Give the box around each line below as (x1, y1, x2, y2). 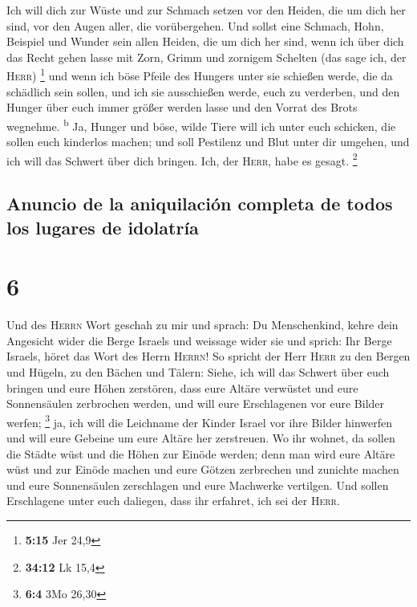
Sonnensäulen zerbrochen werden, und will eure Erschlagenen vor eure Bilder (6, 395, 385, 412)
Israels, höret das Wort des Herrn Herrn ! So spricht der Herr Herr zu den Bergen (6, 348, 411, 365)
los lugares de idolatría (6, 214, 199, 239)
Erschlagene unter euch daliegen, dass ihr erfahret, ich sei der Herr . (6, 492, 340, 509)
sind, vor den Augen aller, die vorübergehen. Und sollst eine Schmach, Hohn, (6, 17, 384, 34)
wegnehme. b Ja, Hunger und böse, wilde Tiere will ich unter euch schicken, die (6, 115, 396, 134)
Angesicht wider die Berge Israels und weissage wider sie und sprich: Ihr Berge (6, 332, 392, 348)
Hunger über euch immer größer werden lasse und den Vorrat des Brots (6, 99, 358, 116)
